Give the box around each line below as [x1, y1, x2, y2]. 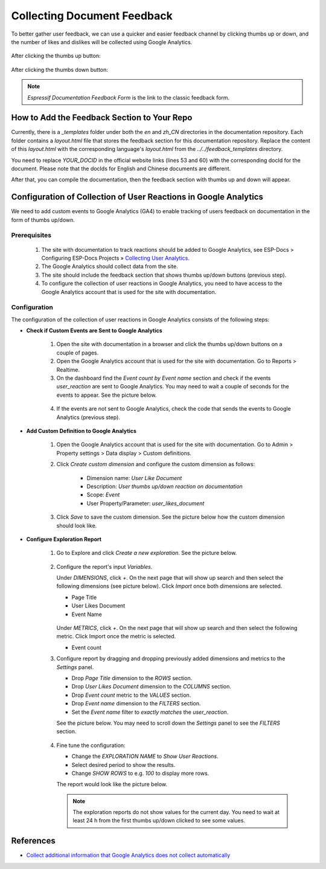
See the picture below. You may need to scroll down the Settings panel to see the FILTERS [56, 719, 280, 726]
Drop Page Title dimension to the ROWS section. [71, 674, 193, 682]
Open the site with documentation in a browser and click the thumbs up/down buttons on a [56, 341, 283, 348]
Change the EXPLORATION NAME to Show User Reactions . [71, 752, 219, 760]
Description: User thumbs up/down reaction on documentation [86, 483, 243, 490]
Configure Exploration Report [26, 535, 102, 543]
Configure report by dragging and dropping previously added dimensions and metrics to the [56, 655, 286, 662]
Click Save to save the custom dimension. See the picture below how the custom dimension [56, 513, 285, 521]
